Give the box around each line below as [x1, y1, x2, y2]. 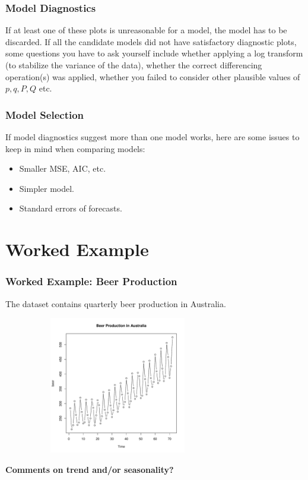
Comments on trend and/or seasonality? [5, 463, 174, 475]
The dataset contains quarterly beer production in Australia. [5, 297, 226, 310]
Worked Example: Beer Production [5, 274, 177, 289]
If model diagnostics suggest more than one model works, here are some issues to [5, 131, 300, 143]
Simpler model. [19, 182, 75, 194]
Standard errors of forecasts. [19, 202, 122, 214]
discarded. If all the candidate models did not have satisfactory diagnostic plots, [5, 35, 297, 48]
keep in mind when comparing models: [5, 142, 145, 154]
